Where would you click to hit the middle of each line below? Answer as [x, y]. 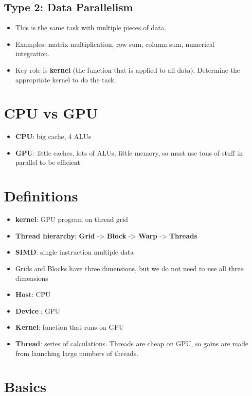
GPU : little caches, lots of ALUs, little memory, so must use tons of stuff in [129, 152]
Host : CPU [33, 294]
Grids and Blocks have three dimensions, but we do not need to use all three [129, 268]
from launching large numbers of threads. [77, 353]
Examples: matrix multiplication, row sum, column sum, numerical [115, 44]
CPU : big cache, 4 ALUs [53, 136]
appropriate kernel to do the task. [66, 79]
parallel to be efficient [48, 162]
